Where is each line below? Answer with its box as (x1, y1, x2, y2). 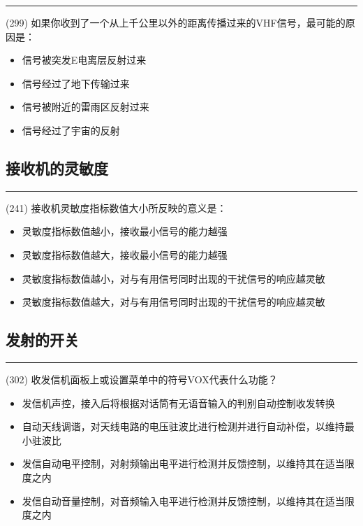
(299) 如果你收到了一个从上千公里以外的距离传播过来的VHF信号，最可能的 (6, 15, 346, 29)
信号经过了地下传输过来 (22, 76, 130, 90)
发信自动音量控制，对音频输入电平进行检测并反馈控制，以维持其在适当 (22, 493, 345, 508)
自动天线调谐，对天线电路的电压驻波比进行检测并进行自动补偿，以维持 (22, 419, 345, 434)
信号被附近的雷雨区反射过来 (22, 99, 149, 114)
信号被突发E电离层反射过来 (22, 52, 147, 67)
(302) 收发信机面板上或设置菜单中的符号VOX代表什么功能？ (6, 371, 278, 386)
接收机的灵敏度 (6, 157, 108, 178)
